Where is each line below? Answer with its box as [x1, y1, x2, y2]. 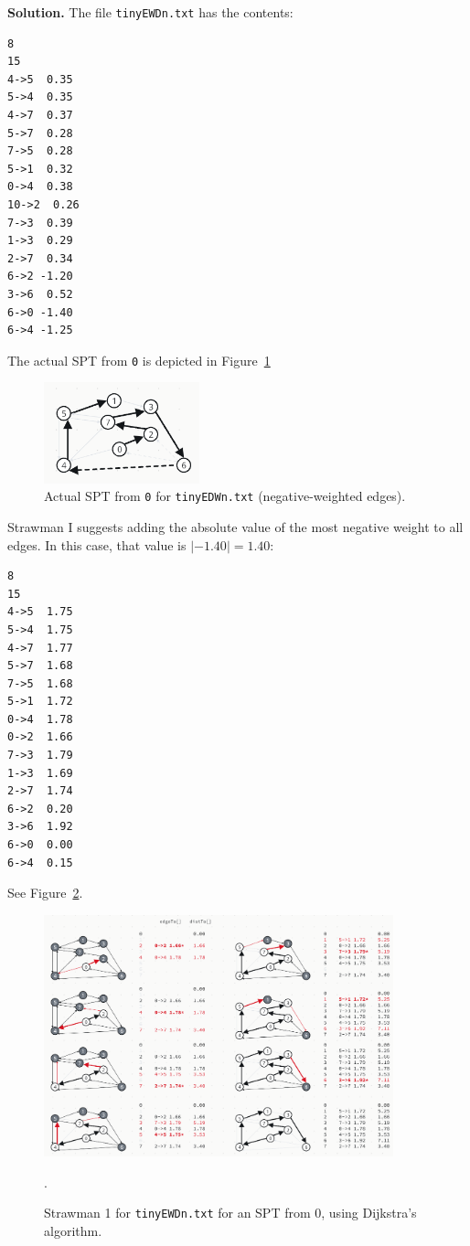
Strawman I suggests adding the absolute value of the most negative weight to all [7, 517, 464, 536]
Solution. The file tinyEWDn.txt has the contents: [7, 3, 294, 21]
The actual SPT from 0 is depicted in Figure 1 [7, 350, 271, 369]
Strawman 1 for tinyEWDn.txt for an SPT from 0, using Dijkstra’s [44, 1203, 417, 1222]
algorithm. [44, 1220, 102, 1240]
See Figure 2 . [7, 883, 83, 902]
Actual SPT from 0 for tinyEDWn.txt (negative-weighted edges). [44, 486, 406, 506]
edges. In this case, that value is [7, 535, 187, 554]
